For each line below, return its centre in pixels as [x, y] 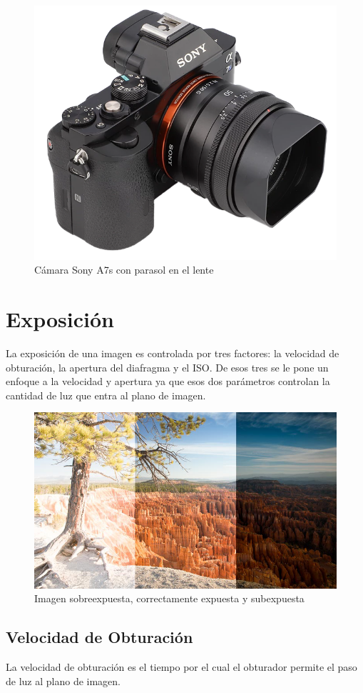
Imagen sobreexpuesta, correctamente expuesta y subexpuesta [169, 598]
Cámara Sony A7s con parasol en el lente [124, 270]
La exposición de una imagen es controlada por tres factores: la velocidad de [173, 353]
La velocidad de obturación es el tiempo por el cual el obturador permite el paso [181, 667]
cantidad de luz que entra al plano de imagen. [106, 395]
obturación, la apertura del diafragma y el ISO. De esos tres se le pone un [167, 367]
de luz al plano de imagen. [63, 680]
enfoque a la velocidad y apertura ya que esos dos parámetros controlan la [168, 381]
